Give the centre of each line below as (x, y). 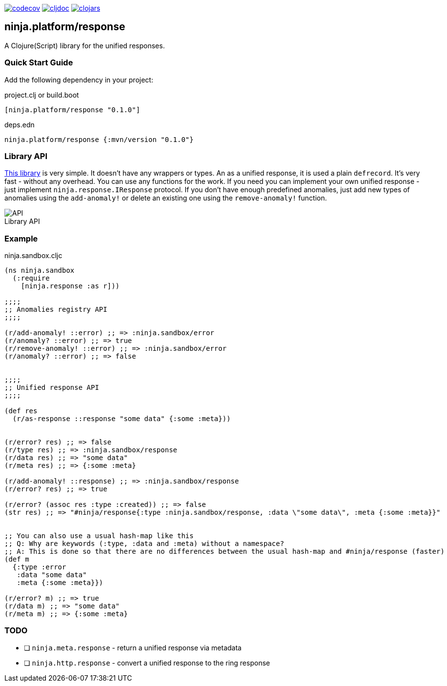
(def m (17, 559)
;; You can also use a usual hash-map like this (99, 536)
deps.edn (20, 124)
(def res (21, 411)
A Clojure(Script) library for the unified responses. (85, 45)
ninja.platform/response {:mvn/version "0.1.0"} (99, 139)
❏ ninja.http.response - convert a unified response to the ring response (147, 663)
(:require (31, 278)
